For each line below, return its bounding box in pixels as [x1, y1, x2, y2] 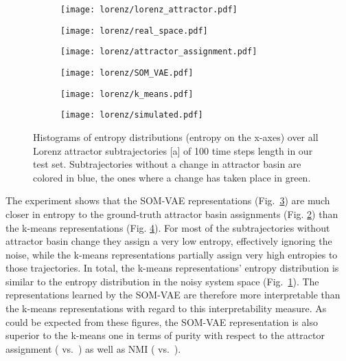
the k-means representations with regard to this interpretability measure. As [5, 301, 327, 316]
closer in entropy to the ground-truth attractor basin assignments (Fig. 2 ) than [5, 206, 338, 221]
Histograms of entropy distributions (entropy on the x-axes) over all [33, 129, 319, 144]
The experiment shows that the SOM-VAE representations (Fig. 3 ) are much [5, 193, 330, 208]
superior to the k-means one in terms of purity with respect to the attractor [5, 328, 325, 342]
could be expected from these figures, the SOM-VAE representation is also [5, 314, 318, 329]
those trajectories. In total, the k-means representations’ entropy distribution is [5, 261, 339, 275]
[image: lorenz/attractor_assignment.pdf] [60, 47, 257, 57]
